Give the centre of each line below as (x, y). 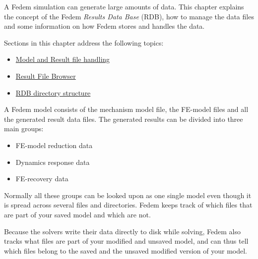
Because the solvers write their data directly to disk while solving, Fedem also (122, 231)
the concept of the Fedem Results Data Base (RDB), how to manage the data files (129, 16)
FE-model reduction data (54, 145)
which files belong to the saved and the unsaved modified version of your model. (126, 250)
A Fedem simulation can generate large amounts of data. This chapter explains (124, 6)
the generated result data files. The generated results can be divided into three (124, 119)
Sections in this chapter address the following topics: (84, 42)
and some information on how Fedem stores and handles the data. (104, 26)
